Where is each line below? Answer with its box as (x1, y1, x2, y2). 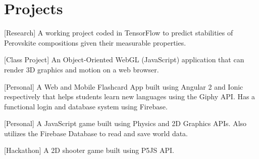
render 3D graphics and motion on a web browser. (4, 64, 159, 74)
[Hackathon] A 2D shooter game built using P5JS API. (4, 145, 174, 155)
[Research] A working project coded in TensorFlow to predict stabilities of (4, 27, 233, 38)
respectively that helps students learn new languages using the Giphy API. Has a (4, 91, 255, 102)
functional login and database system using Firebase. (4, 101, 168, 111)
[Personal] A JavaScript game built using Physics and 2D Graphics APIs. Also (4, 118, 247, 129)
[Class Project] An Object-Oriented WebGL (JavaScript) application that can (4, 54, 244, 65)
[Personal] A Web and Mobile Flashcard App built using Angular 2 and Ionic (4, 81, 243, 92)
